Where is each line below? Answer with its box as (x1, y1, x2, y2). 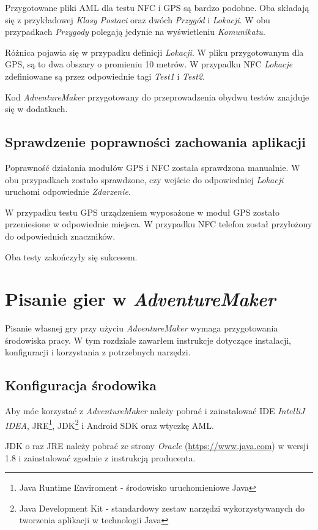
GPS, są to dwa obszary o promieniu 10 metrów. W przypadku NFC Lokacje (5, 58, 293, 70)
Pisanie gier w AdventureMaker (5, 286, 276, 312)
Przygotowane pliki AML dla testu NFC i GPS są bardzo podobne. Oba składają (5, 1, 309, 13)
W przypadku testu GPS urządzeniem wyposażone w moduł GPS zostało (5, 205, 279, 218)
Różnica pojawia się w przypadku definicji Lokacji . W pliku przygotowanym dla (5, 45, 304, 58)
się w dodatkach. (5, 102, 68, 115)
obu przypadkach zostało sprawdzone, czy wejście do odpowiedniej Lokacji (5, 173, 284, 186)
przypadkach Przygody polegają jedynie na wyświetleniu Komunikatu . (5, 25, 265, 38)
